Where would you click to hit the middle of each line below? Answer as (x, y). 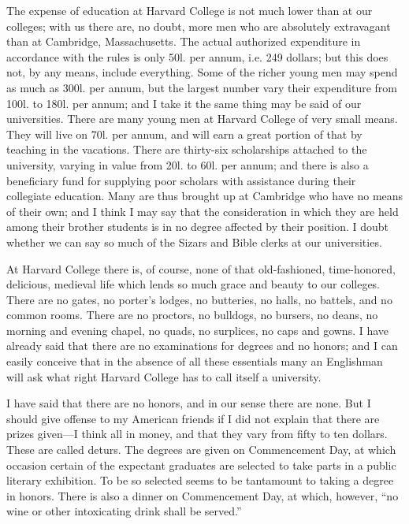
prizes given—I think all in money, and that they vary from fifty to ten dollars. (197, 434)
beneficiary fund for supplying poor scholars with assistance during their (181, 180)
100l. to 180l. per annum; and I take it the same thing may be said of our (184, 103)
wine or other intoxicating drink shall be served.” (124, 511)
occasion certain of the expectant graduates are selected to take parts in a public (201, 465)
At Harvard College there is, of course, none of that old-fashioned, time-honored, (201, 268)
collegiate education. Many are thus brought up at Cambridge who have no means (205, 196)
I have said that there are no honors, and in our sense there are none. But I (189, 403)
